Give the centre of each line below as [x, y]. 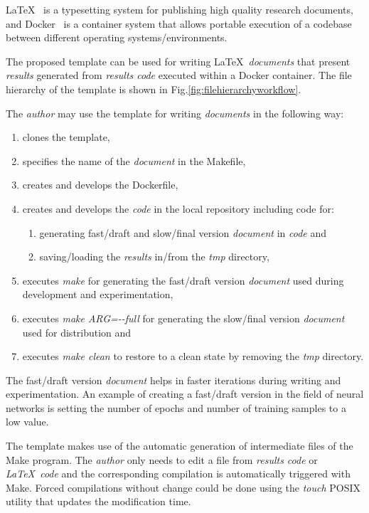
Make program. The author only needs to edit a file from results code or [162, 459]
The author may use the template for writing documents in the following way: [175, 113]
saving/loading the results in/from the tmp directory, [154, 256]
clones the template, [66, 137]
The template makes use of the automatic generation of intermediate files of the [180, 446]
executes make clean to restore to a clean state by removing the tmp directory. [193, 356]
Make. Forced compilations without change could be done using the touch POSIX [183, 487]
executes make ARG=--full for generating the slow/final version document [183, 318]
